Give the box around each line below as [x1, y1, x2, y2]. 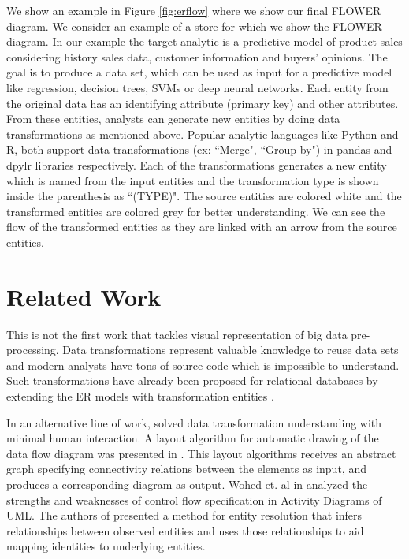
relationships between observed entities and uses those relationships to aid [6, 522, 364, 539]
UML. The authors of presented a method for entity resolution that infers [6, 507, 363, 524]
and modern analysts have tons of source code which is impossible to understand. [6, 356, 400, 373]
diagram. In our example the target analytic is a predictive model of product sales [6, 33, 403, 50]
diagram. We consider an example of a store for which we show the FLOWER [6, 17, 382, 34]
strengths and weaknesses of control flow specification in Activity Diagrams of [6, 491, 382, 508]
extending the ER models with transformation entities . [6, 388, 274, 404]
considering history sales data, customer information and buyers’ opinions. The [6, 48, 388, 65]
